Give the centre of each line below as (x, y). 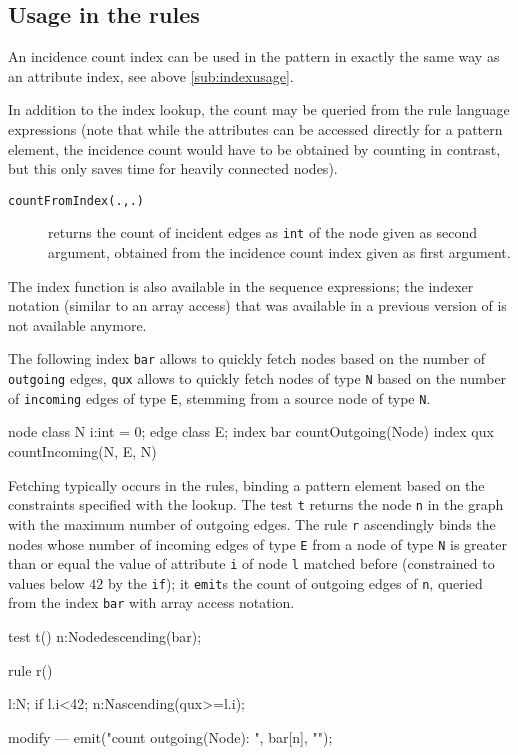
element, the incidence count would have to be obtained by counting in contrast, (254, 148)
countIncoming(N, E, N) (82, 451)
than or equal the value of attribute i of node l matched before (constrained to (251, 563)
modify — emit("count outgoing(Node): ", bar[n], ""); (170, 736)
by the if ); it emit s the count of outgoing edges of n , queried (295, 582)
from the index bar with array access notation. (151, 602)
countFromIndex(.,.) (76, 200)
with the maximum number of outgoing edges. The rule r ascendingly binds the (252, 523)
